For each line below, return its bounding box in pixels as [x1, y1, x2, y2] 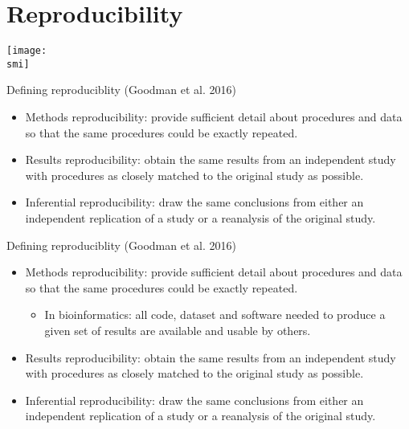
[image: [6, 45, 47, 57]
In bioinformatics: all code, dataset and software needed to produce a [44, 306, 386, 323]
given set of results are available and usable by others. [44, 321, 311, 338]
